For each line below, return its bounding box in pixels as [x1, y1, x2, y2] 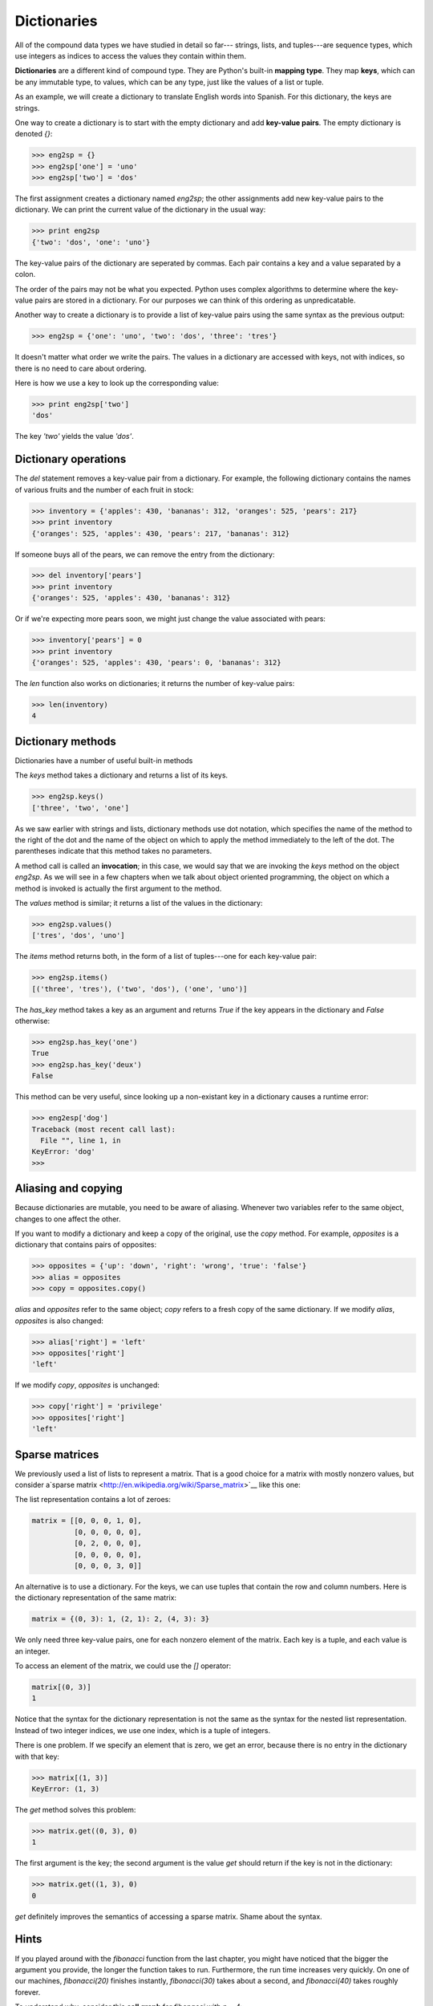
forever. [14, 1987, 41, 1997]
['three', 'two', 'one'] [31, 803, 130, 812]
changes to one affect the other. [14, 1214, 121, 1224]
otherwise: [14, 1016, 51, 1026]
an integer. [14, 1646, 51, 1656]
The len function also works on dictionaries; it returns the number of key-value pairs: [14, 679, 295, 688]
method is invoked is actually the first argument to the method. [14, 883, 222, 893]
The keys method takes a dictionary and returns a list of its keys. [14, 770, 229, 780]
